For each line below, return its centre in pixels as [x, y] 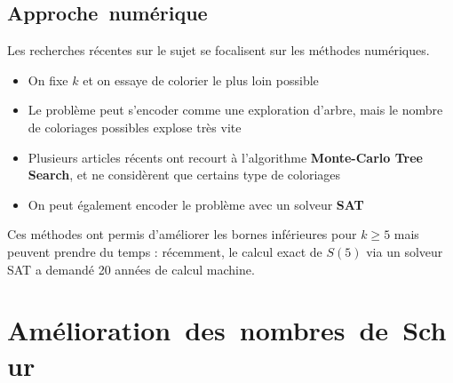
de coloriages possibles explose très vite [135, 127]
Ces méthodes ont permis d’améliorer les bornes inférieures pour [182, 234]
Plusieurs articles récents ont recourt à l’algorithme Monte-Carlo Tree [225, 157]
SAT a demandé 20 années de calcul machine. [131, 269]
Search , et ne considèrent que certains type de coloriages [184, 175]
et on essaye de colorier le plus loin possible [201, 80]
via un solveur [405, 251]
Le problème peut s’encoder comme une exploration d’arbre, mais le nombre [235, 110]
